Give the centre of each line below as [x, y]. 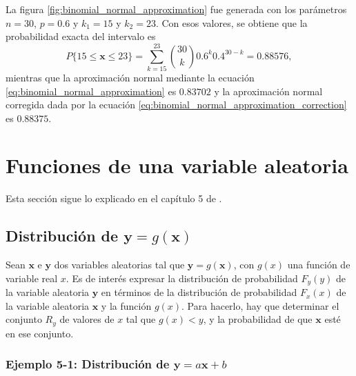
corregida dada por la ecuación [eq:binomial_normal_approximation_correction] [176, 105]
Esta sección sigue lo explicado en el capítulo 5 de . [114, 198]
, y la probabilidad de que [258, 319]
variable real [32, 278]
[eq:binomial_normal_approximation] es [91, 91]
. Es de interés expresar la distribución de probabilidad [182, 278]
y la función [126, 305]
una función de [319, 265]
